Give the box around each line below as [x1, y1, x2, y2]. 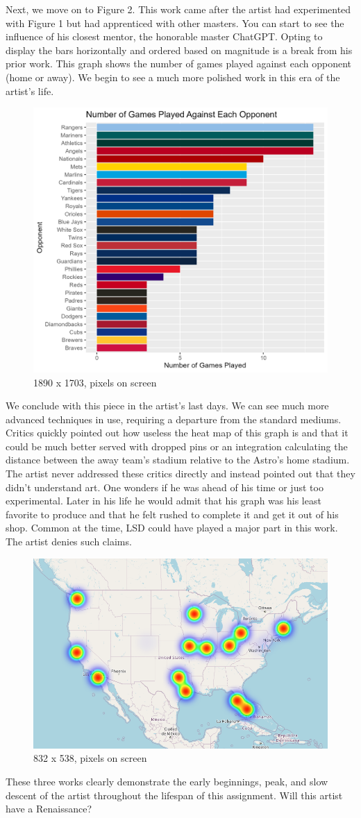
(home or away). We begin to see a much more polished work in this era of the [6, 69, 340, 84]
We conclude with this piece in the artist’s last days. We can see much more [6, 398, 329, 413]
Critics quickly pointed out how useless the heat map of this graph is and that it [6, 425, 349, 440]
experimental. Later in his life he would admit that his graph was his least [6, 493, 321, 508]
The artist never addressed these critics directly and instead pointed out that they [6, 466, 355, 481]
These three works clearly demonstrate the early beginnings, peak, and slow [6, 774, 328, 788]
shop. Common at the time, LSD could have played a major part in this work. [6, 520, 338, 535]
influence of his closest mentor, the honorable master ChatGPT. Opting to [6, 29, 323, 44]
